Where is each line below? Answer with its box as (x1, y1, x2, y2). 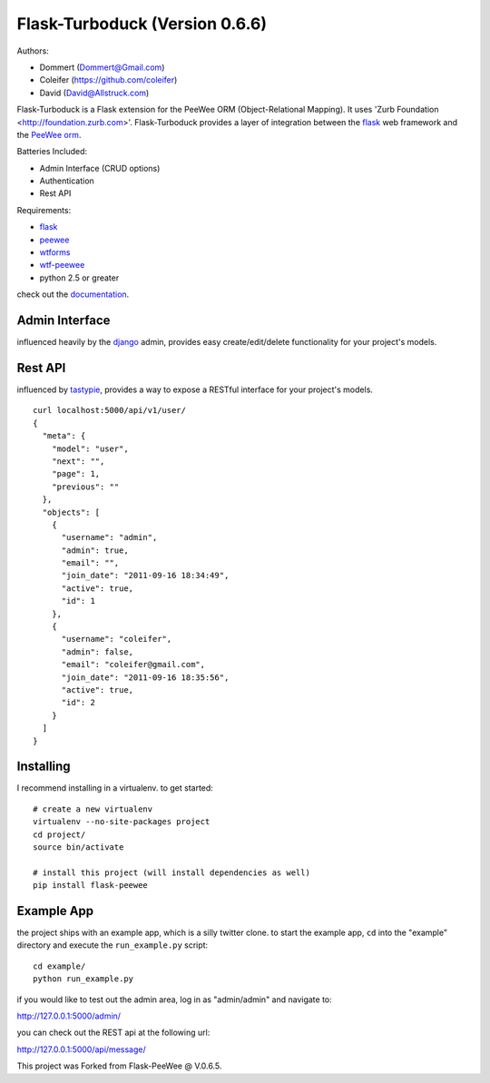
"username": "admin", (61, 532, 158, 543)
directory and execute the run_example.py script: (16, 940, 209, 950)
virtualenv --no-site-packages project (33, 817, 211, 827)
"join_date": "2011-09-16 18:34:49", (61, 570, 230, 581)
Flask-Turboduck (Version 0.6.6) (16, 14, 268, 34)
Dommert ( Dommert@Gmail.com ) (39, 62, 165, 73)
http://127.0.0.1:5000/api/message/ (16, 1044, 146, 1055)
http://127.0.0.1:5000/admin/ (16, 1010, 122, 1021)
